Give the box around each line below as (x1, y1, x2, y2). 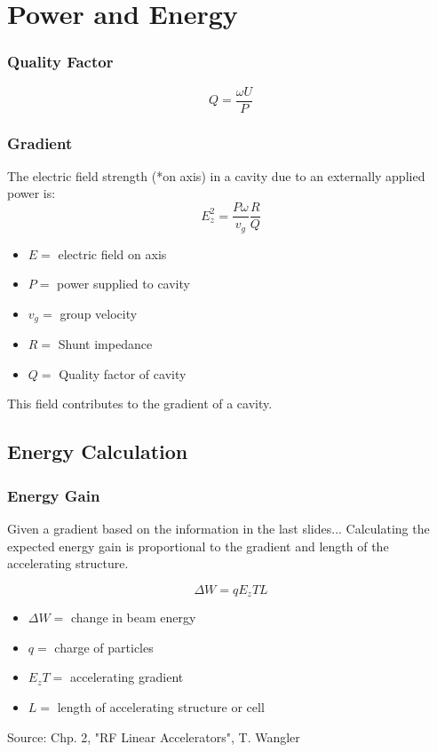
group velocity (60, 304, 138, 322)
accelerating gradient (69, 668, 184, 686)
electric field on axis (58, 244, 167, 263)
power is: (7, 184, 56, 202)
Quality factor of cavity (59, 364, 187, 383)
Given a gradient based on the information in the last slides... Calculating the (7, 519, 430, 537)
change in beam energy (71, 608, 196, 627)
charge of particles (54, 637, 154, 656)
